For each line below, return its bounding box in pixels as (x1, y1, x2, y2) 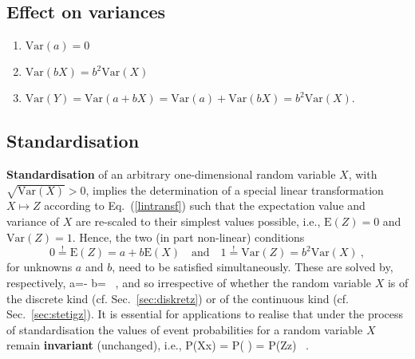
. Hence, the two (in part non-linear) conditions (72, 228, 305, 245)
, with (348, 166, 377, 182)
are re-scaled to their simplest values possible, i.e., (76, 212, 321, 229)
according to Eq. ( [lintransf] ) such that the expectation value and (44, 197, 366, 214)
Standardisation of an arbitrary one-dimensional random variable (6, 166, 336, 182)
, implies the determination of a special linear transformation (85, 181, 384, 198)
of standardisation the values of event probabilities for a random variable (6, 321, 363, 337)
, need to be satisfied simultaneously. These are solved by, (112, 258, 393, 275)
